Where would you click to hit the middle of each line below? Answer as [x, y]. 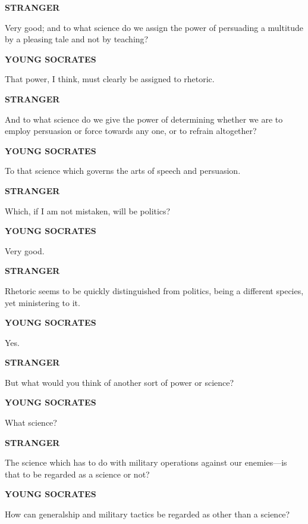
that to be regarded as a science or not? [77, 474]
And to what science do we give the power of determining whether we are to [144, 119]
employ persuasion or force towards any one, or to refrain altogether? [131, 131]
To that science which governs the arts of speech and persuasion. [123, 171]
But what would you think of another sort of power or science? [120, 382]
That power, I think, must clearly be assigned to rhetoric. [110, 79]
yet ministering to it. [43, 302]
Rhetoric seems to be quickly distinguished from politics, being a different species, [154, 290]
